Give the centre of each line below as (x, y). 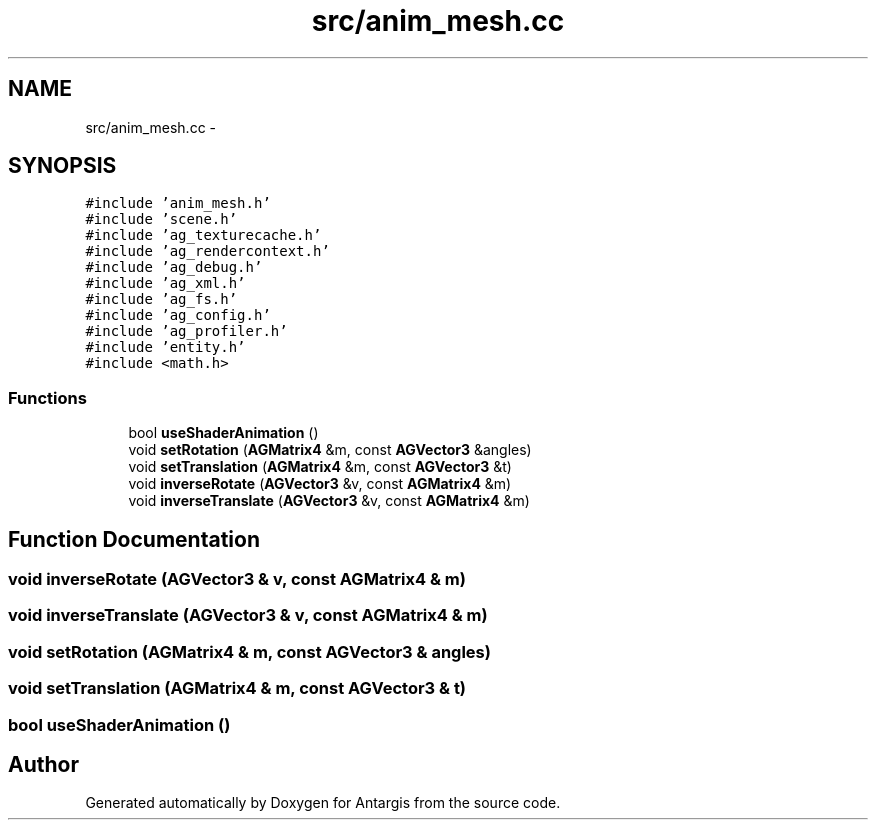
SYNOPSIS (62, 166)
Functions (47, 397)
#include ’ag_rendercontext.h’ (207, 251)
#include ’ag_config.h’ (178, 315)
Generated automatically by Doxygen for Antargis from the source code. (323, 803)
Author (43, 764)
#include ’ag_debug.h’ (174, 267)
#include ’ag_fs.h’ (161, 299)
